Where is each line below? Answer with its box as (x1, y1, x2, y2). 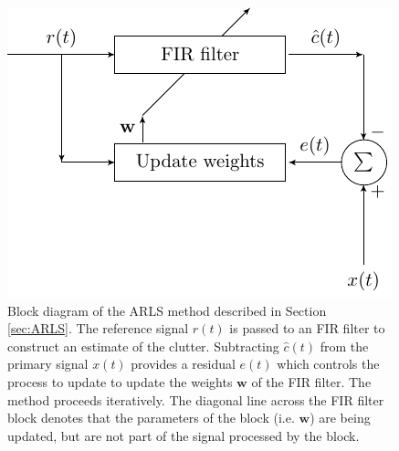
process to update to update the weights (7, 372, 233, 391)
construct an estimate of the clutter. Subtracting (7, 336, 279, 355)
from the (320, 336, 369, 355)
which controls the (277, 354, 380, 373)
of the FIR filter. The (251, 372, 372, 391)
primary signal (7, 354, 89, 373)
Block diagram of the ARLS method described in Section (7, 300, 327, 320)
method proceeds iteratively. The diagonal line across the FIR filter (7, 390, 384, 409)
